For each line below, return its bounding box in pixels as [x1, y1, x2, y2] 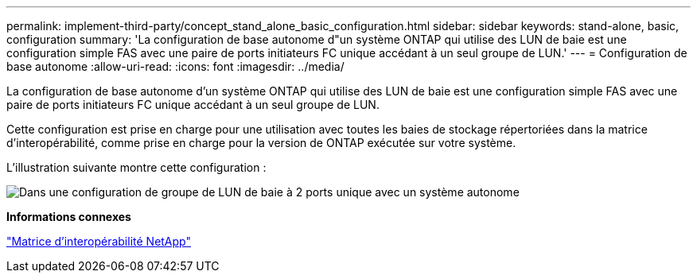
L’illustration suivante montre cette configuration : [6, 161, 267, 174]
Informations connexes [6, 210, 131, 223]
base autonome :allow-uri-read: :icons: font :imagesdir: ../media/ [6, 60, 345, 73]
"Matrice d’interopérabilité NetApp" [6, 234, 191, 248]
